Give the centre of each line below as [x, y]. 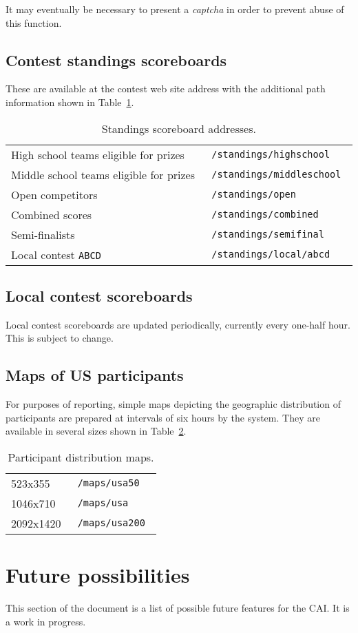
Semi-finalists [43, 234]
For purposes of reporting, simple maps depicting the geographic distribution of [173, 404]
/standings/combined [265, 215]
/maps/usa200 [111, 523]
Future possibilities [98, 575]
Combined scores [52, 214]
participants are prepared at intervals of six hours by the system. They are [163, 417]
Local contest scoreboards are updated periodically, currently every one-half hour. [178, 324]
